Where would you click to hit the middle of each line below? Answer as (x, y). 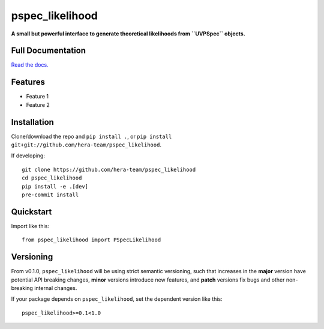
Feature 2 (38, 104)
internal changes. (55, 288)
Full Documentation (49, 51)
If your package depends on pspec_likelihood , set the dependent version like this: (117, 299)
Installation (32, 122)
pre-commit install (50, 195)
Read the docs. (30, 65)
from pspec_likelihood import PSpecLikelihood (91, 240)
